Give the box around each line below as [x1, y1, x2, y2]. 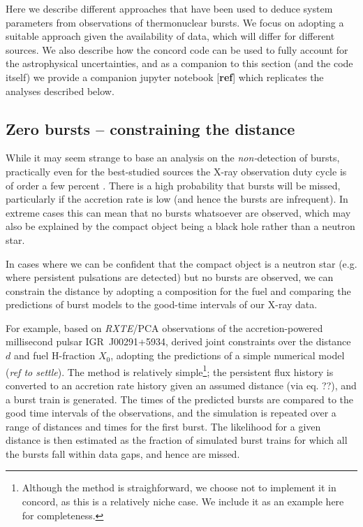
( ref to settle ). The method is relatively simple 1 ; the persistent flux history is [6, 362, 334, 379]
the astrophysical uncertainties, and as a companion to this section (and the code [6, 56, 353, 71]
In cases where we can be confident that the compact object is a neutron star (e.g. [6, 256, 357, 270]
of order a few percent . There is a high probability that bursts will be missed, [6, 178, 341, 192]
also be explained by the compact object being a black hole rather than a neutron [6, 219, 355, 233]
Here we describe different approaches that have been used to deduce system [6, 1, 333, 15]
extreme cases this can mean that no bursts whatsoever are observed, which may [6, 205, 351, 219]
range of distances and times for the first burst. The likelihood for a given [6, 419, 321, 433]
